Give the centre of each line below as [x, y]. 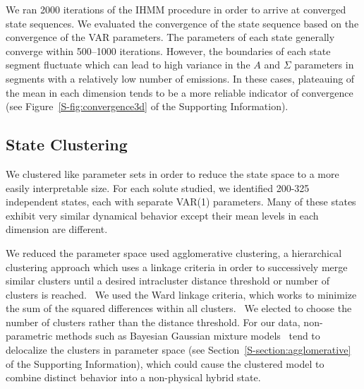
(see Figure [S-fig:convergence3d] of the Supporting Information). [147, 106]
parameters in [324, 65]
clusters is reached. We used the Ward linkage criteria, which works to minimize [181, 294]
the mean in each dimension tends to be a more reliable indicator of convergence [180, 92]
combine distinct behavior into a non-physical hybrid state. [133, 377]
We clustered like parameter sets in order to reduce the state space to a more [172, 173]
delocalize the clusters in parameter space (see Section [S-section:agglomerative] [178, 350]
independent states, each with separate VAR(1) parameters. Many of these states [181, 202]
